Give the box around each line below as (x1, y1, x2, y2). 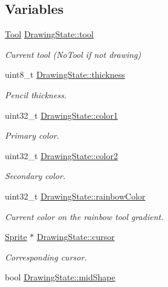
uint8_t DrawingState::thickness (5, 68, 125, 81)
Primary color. (5, 129, 59, 142)
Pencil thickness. (5, 88, 67, 101)
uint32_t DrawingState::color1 (5, 109, 118, 121)
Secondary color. (5, 169, 66, 182)
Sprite (5, 230, 27, 243)
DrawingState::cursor (36, 230, 115, 243)
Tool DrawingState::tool (5, 28, 94, 40)
